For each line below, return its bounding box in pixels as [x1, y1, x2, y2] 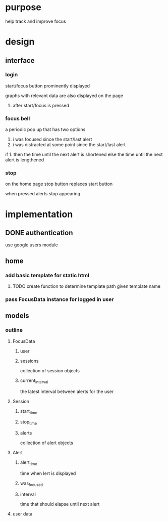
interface [5, 56, 35, 65]
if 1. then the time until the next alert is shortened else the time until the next [5, 151, 163, 158]
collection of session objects [20, 367, 80, 373]
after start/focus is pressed [12, 102, 69, 108]
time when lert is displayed [20, 470, 76, 476]
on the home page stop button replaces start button [5, 181, 113, 187]
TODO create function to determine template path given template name [12, 283, 160, 289]
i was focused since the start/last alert [12, 136, 92, 143]
